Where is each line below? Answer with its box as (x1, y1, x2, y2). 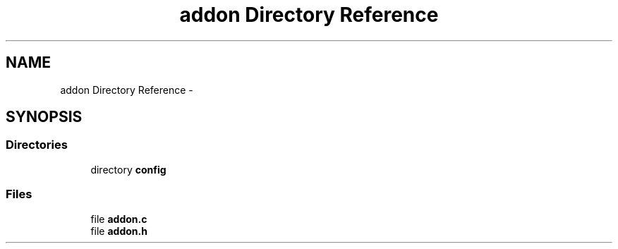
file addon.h (90, 224, 147, 237)
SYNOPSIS (6, 108, 83, 126)
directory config (90, 163, 166, 176)
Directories (6, 138, 68, 152)
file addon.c (90, 212, 147, 225)
